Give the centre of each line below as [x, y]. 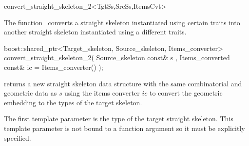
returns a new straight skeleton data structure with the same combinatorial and [123, 83]
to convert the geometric [186, 93]
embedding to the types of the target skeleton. [73, 102]
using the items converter [102, 93]
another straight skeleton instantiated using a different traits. [95, 32]
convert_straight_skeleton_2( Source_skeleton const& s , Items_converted [117, 57]
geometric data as [30, 93]
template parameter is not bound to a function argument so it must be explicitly [124, 128]
